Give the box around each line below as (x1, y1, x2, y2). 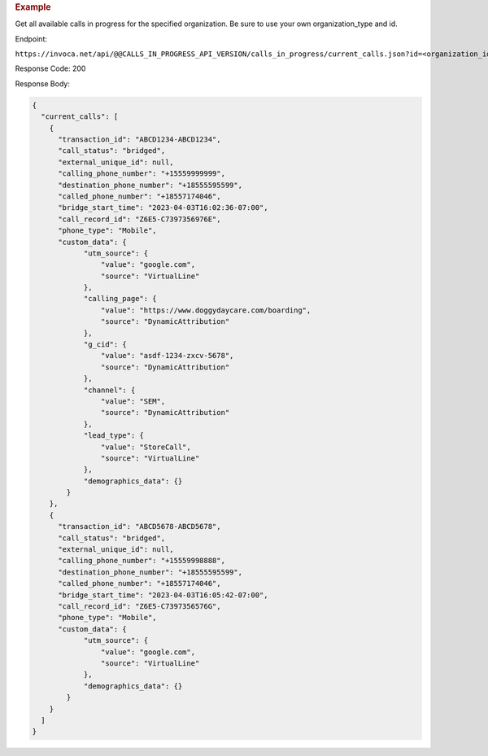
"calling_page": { (83, 294, 158, 304)
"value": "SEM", (100, 396, 166, 406)
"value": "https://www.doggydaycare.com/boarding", (100, 305, 312, 315)
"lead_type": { (83, 431, 144, 440)
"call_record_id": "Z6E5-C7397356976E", (58, 214, 221, 224)
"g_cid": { (83, 340, 128, 349)
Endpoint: (15, 33, 48, 44)
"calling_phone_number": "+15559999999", (58, 169, 225, 178)
